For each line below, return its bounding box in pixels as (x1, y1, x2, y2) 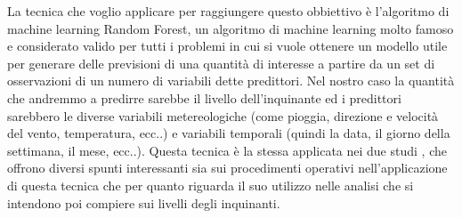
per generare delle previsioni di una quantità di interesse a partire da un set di (7, 53, 435, 72)
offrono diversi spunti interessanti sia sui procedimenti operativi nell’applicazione (7, 158, 448, 177)
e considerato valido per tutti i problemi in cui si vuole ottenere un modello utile (7, 36, 448, 55)
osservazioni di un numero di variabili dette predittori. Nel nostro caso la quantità (7, 71, 455, 90)
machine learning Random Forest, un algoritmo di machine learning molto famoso (7, 19, 454, 37)
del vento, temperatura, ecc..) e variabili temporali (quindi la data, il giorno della (7, 124, 450, 142)
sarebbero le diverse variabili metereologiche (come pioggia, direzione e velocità (7, 106, 439, 125)
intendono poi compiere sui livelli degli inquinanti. (7, 193, 280, 212)
